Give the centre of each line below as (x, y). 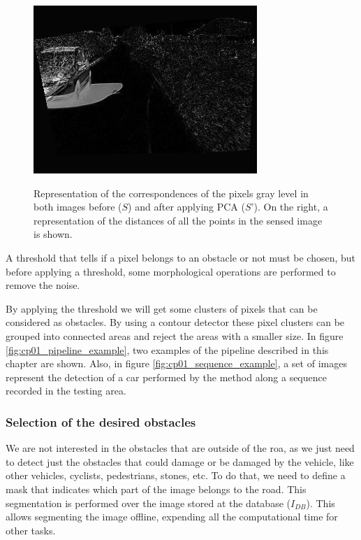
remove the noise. (43, 285)
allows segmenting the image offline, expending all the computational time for (172, 517)
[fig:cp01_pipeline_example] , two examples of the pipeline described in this (167, 349)
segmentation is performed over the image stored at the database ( (148, 503)
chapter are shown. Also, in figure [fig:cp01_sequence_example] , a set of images (176, 363)
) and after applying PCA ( (186, 207)
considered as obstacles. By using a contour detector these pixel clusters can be (175, 322)
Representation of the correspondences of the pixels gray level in (171, 193)
